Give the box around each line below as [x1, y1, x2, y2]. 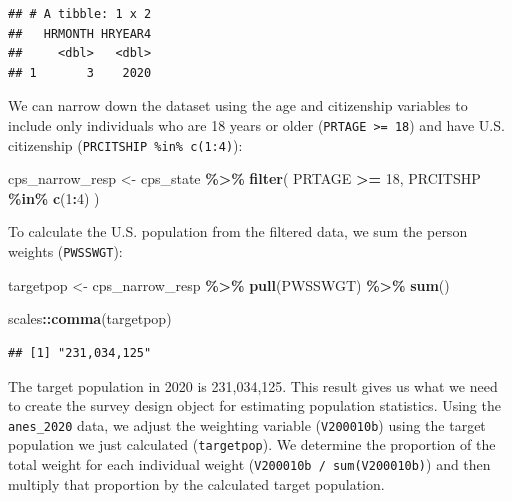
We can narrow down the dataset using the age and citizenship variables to [8, 95, 468, 116]
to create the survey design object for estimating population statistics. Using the [8, 395, 501, 416]
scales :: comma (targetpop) [8, 308, 172, 329]
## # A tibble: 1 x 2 [8, 7, 152, 21]
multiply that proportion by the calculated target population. [8, 473, 385, 494]
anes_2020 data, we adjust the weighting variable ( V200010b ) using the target [8, 414, 486, 435]
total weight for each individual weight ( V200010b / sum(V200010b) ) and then [8, 454, 491, 474]
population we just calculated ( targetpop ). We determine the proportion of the [8, 434, 496, 455]
